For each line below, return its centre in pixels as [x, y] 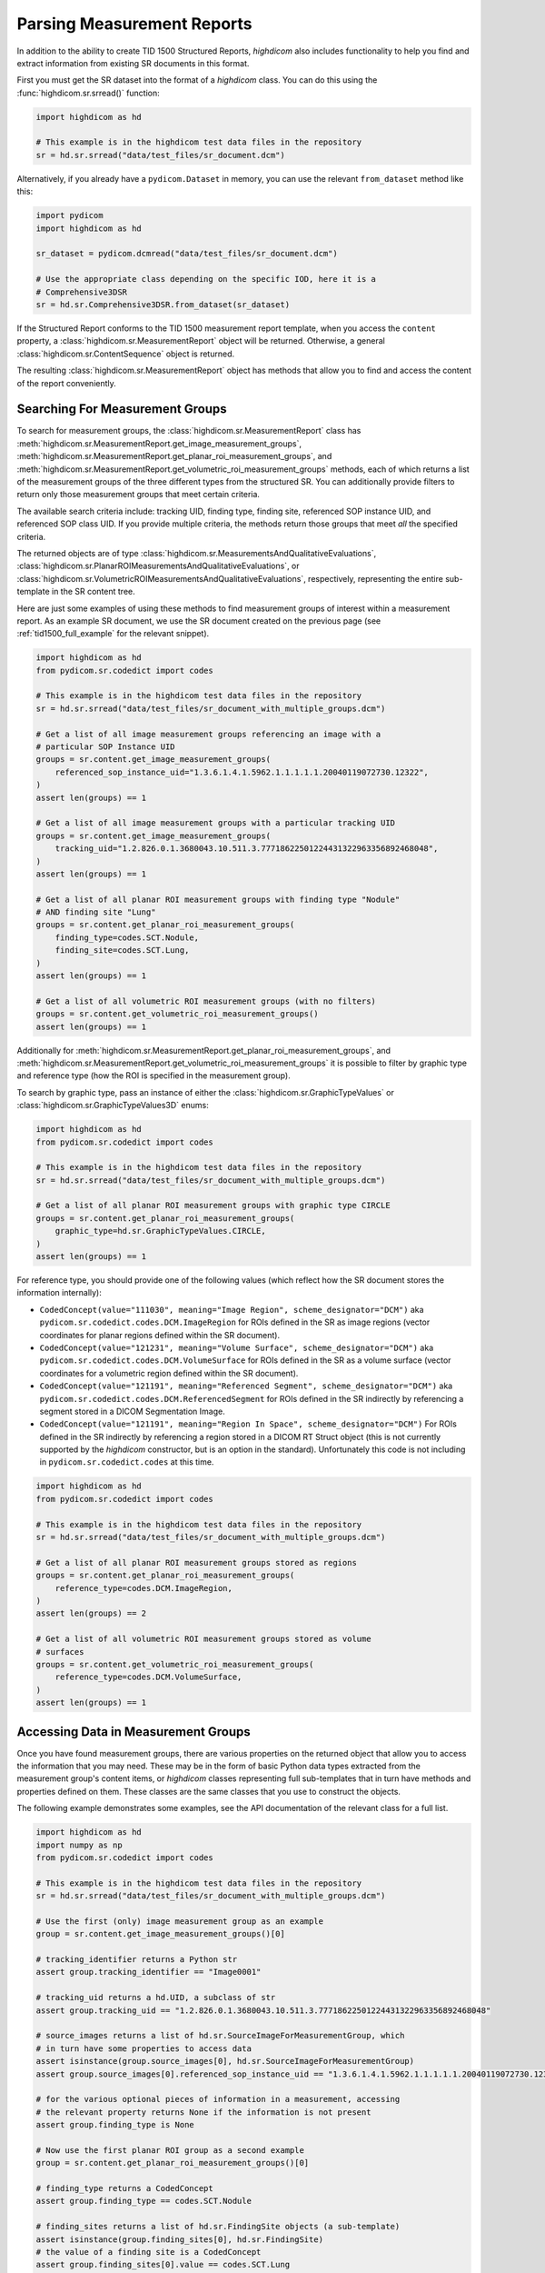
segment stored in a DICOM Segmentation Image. [133, 1411]
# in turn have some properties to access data [144, 2048]
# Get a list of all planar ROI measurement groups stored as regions [197, 1562]
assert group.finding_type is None [115, 2125]
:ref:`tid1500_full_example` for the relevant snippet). [113, 634]
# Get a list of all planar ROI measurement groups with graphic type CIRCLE [213, 1206]
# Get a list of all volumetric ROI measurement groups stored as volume [203, 1639]
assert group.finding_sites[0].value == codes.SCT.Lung [163, 2265]
